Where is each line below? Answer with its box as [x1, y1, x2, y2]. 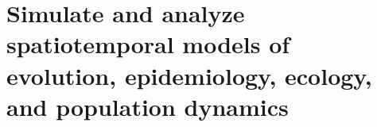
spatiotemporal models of [6, 28, 290, 60]
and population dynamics [6, 90, 289, 122]
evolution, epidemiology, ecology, [6, 59, 372, 91]
